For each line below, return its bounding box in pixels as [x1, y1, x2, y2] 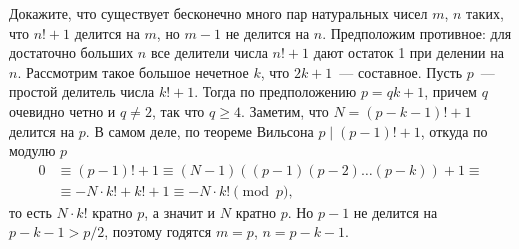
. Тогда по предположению [194, 81, 357, 102]
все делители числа [150, 42, 268, 63]
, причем [424, 81, 477, 102]
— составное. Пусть [339, 61, 463, 82]
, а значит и [144, 201, 216, 222]
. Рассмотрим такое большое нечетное [17, 61, 249, 82]
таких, [466, 3, 504, 23]
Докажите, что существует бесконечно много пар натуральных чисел [9, 3, 428, 23]
